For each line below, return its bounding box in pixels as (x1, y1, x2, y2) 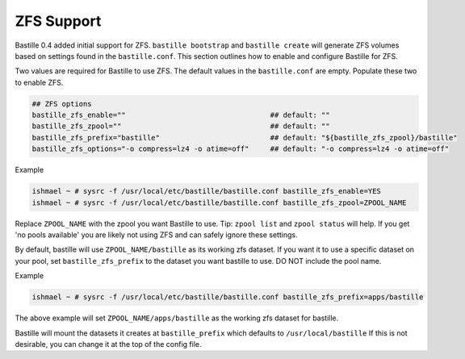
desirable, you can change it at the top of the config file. (15, 339, 202, 349)
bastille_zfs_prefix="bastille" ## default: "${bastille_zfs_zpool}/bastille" (31, 133, 458, 142)
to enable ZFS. (15, 77, 64, 87)
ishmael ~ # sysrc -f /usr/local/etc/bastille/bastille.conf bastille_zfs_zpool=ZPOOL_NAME (31, 198, 407, 207)
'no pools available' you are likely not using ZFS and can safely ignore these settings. (15, 230, 298, 240)
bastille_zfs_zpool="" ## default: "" (31, 122, 330, 131)
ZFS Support (15, 12, 102, 30)
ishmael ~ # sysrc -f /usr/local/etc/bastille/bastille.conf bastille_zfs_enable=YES (31, 186, 381, 196)
